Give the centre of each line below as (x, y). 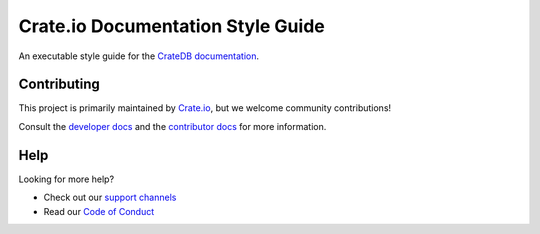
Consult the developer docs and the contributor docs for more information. (172, 126)
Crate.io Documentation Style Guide (171, 26)
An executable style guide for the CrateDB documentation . (139, 56)
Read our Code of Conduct (99, 211)
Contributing (59, 84)
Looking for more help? (66, 179)
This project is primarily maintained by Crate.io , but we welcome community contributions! (205, 108)
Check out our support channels (110, 197)
